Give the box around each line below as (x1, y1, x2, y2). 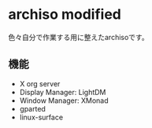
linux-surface (19, 112, 64, 122)
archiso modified (8, 5, 122, 24)
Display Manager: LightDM (19, 87, 106, 97)
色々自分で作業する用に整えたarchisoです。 (8, 32, 149, 42)
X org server (19, 79, 61, 88)
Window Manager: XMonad (19, 96, 109, 105)
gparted (19, 104, 46, 113)
